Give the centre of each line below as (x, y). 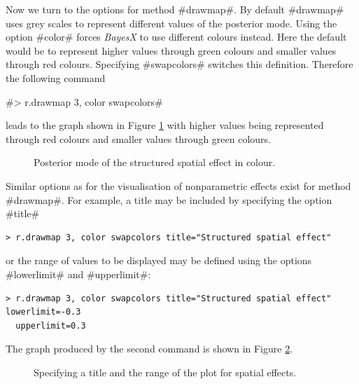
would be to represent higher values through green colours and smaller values (171, 50)
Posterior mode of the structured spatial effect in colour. (155, 162)
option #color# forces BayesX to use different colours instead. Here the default (176, 37)
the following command (56, 77)
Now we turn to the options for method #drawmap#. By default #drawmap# (175, 9)
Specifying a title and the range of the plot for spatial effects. (165, 372)
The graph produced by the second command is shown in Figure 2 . (149, 349)
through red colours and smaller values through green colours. (138, 138)
